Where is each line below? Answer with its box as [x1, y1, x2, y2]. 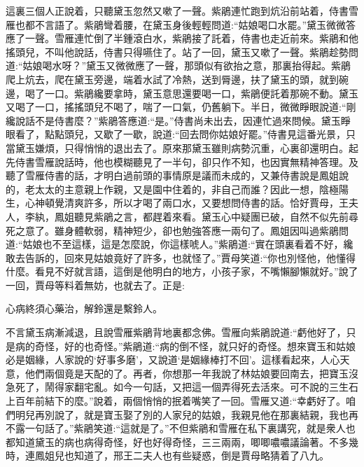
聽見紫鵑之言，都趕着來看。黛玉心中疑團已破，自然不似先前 [73, 209, 349, 223]
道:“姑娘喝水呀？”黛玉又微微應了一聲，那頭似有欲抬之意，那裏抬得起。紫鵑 [6, 58, 351, 73]
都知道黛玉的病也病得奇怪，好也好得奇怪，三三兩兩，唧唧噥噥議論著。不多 [6, 434, 349, 449]
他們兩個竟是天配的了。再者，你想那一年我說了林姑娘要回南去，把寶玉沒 [24, 365, 358, 380]
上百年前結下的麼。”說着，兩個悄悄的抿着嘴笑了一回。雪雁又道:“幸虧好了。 [6, 393, 346, 408]
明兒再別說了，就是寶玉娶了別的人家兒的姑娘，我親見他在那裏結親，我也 [15, 407, 349, 421]
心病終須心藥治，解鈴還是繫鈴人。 [6, 301, 162, 316]
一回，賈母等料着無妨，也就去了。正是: [6, 277, 185, 292]
